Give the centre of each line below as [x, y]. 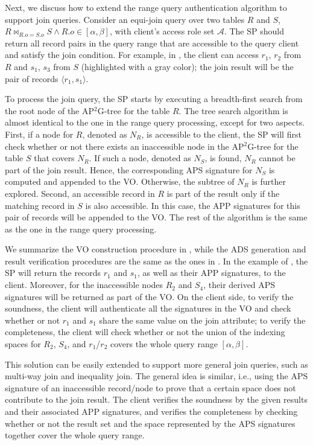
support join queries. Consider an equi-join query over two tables [125, 19]
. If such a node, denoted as [140, 158]
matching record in [40, 205]
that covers [54, 158]
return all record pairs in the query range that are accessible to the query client [152, 43]
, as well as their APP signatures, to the [211, 273]
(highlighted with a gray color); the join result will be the [187, 66]
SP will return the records [53, 273]
